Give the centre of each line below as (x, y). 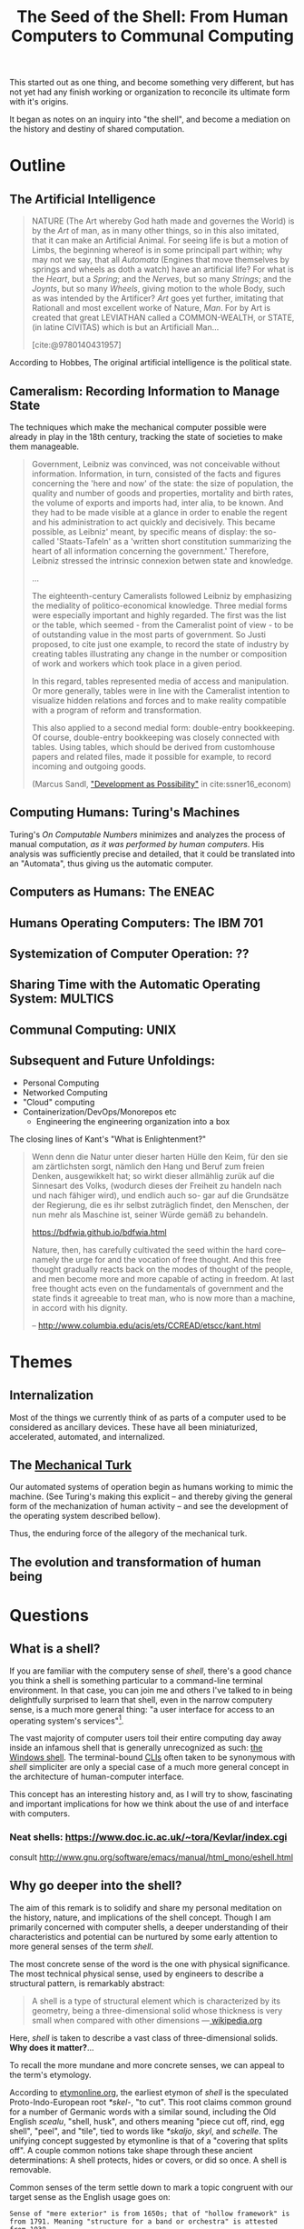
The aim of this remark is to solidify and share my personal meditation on (146, 1907)
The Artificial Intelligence (83, 199)
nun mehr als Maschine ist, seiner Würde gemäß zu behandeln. (150, 1214)
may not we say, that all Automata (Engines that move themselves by (161, 260)
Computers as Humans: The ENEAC (112, 892)
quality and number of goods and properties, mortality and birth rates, (162, 493)
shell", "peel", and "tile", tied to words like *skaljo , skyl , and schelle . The (144, 2131)
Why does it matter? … (52, 2047)
